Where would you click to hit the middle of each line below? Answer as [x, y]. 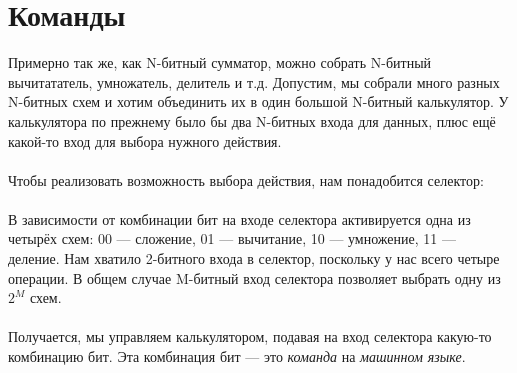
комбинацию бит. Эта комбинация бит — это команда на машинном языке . [237, 356]
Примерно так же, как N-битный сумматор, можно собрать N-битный [220, 62]
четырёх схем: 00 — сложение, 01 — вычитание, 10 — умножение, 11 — [232, 238]
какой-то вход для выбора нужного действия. [145, 140]
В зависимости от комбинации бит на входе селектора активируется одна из [239, 218]
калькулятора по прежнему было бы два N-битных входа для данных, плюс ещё [252, 120]
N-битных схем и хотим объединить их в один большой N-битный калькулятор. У [258, 101]
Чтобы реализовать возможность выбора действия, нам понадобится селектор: [246, 179]
